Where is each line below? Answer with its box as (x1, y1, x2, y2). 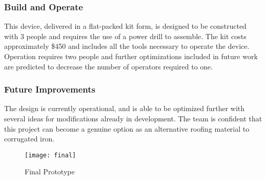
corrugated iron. (4, 133, 55, 144)
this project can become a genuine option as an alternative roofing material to (4, 123, 250, 134)
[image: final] (25, 151, 76, 159)
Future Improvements (4, 83, 96, 96)
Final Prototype (25, 166, 75, 177)
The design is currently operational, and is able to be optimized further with (4, 103, 245, 114)
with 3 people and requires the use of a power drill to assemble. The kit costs (4, 30, 247, 41)
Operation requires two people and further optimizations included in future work (4, 51, 258, 61)
